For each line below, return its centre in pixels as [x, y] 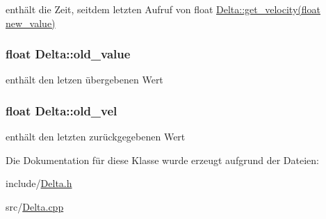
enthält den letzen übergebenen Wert [84, 80]
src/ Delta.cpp [35, 206]
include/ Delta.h [39, 183]
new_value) [31, 23]
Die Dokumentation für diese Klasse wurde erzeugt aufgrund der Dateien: [162, 160]
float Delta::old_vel [62, 110]
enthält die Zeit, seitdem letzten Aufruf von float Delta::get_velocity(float [163, 9]
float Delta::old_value [68, 54]
